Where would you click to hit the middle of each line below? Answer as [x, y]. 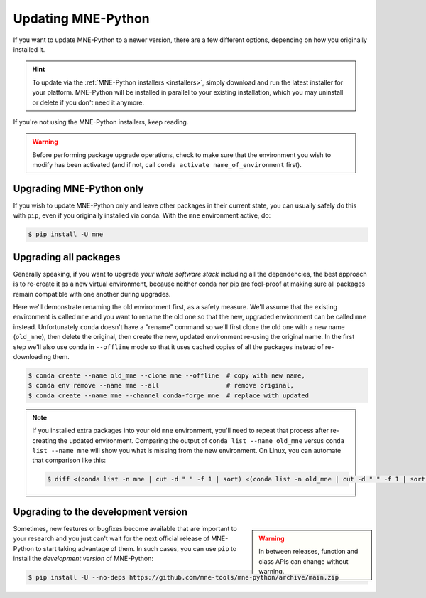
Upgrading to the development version [100, 512]
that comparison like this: [69, 460]
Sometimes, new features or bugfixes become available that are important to [125, 528]
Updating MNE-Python [82, 18]
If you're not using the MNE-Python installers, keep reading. [101, 122]
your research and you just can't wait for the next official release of [111, 539]
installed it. [29, 49]
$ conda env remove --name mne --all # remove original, [161, 385]
